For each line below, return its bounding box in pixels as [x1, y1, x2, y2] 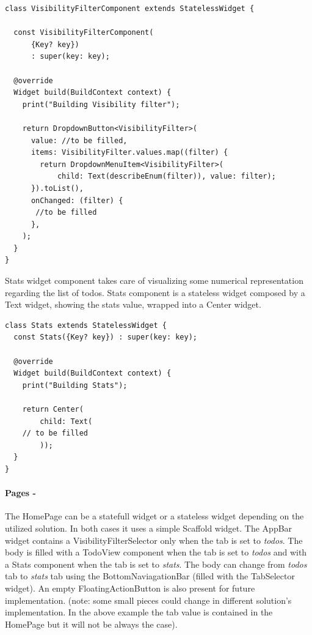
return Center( [22, 405, 84, 414]
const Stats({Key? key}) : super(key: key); [13, 333, 197, 342]
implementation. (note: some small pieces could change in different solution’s [5, 593, 292, 606]
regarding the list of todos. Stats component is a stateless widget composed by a [5, 286, 305, 299]
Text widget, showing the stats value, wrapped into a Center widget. [5, 298, 261, 311]
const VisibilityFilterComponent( [13, 28, 154, 37]
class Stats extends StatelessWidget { [5, 321, 167, 330]
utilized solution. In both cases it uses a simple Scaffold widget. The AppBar [5, 521, 292, 534]
